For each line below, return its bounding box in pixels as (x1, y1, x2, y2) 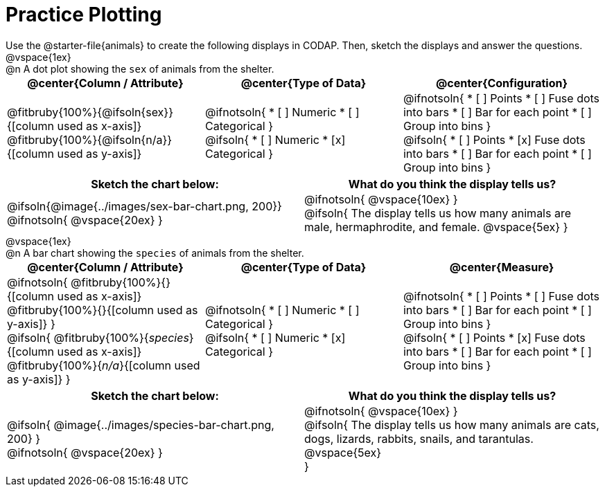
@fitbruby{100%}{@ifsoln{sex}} (7, 104, 173, 119)
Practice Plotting (6, 3, 162, 26)
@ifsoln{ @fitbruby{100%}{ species (7, 330, 189, 345)
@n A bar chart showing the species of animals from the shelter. (6, 246, 304, 259)
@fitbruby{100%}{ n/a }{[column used (7, 358, 200, 372)
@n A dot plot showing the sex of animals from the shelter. (6, 62, 274, 75)
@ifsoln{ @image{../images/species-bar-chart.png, (7, 417, 274, 432)
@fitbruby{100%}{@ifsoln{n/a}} (7, 132, 173, 147)
